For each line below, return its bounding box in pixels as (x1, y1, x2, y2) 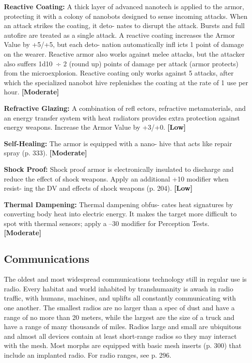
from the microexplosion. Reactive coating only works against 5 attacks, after (4, 68, 234, 78)
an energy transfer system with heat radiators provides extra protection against (4, 112, 240, 122)
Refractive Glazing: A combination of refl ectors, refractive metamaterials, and (4, 103, 246, 113)
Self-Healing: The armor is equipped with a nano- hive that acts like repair (4, 138, 232, 148)
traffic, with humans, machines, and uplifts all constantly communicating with (4, 293, 236, 303)
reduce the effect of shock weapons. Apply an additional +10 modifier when (4, 173, 229, 183)
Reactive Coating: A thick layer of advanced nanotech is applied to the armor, (4, 1, 244, 11)
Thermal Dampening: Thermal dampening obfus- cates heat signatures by (4, 199, 233, 209)
